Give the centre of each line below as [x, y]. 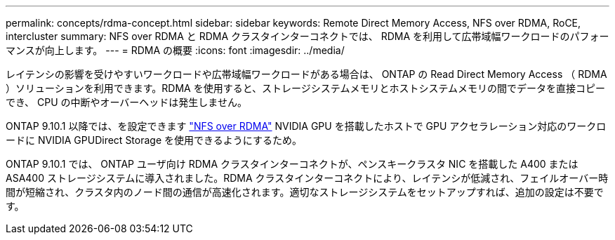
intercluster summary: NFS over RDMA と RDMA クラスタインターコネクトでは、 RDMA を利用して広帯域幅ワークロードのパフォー [307, 36]
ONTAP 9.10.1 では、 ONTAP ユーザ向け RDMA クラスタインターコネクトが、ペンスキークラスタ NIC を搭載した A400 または [292, 164]
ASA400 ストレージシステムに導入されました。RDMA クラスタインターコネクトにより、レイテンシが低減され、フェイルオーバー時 [307, 178]
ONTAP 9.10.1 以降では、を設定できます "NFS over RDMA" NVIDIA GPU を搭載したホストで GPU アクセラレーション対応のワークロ [306, 126]
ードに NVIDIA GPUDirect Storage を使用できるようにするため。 [154, 140]
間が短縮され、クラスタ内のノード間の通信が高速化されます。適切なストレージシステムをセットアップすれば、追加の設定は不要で [305, 192]
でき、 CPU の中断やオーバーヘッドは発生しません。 [126, 102]
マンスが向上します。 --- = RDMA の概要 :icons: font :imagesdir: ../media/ [175, 50]
